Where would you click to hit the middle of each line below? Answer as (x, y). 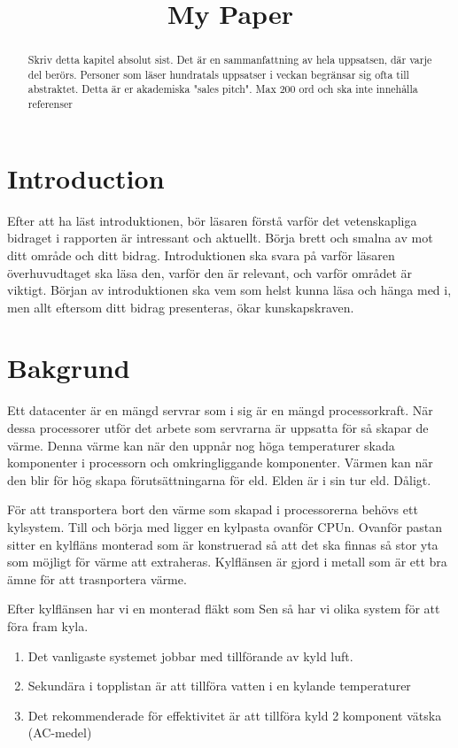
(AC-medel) (60, 733)
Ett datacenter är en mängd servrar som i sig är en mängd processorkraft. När (220, 410)
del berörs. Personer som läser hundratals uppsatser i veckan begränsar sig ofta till (218, 74)
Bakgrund (69, 368)
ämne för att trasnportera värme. (97, 578)
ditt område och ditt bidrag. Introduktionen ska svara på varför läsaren (201, 254)
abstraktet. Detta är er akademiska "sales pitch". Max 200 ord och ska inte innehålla (223, 89)
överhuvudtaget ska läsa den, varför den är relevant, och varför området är (210, 272)
